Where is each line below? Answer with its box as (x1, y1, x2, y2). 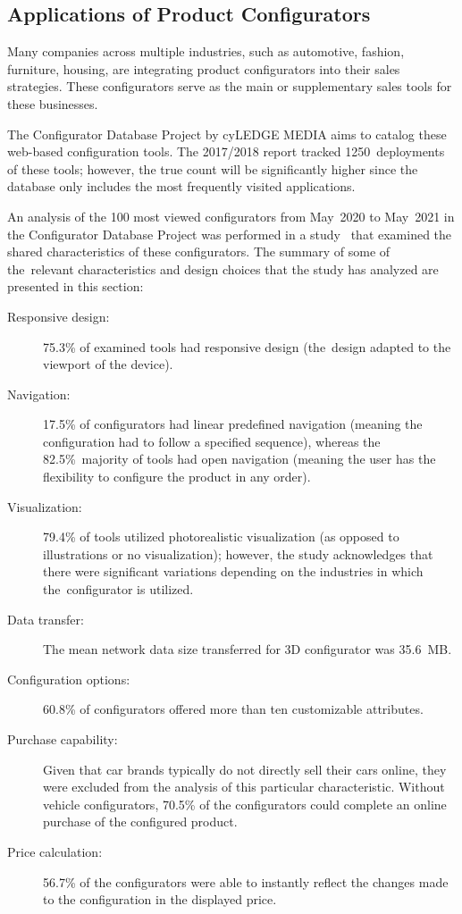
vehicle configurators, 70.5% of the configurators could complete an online (43, 794, 447, 813)
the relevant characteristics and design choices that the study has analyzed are (7, 259, 439, 278)
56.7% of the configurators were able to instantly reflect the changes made (43, 872, 449, 891)
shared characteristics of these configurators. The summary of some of (7, 242, 391, 261)
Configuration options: (7, 669, 130, 688)
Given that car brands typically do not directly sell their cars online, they (43, 759, 447, 778)
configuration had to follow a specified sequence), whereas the (43, 432, 381, 450)
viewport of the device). (43, 355, 173, 373)
